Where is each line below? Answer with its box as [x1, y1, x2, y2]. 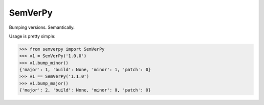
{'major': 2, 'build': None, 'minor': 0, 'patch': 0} [19, 87, 151, 93]
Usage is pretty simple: [9, 33, 56, 39]
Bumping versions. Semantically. [9, 24, 75, 30]
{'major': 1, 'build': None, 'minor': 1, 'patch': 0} [19, 67, 151, 73]
